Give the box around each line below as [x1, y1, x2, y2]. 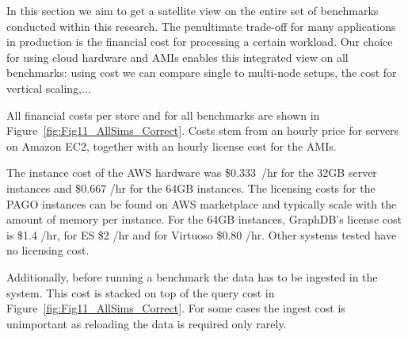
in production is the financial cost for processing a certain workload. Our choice [6, 33, 393, 50]
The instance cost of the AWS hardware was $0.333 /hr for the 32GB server [6, 164, 377, 181]
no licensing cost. [6, 242, 90, 258]
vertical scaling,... [6, 79, 91, 96]
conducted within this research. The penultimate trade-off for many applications [6, 17, 396, 34]
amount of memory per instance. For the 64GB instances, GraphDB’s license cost [6, 211, 402, 228]
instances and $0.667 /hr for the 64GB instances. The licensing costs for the [6, 179, 376, 196]
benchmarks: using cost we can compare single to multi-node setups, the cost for [6, 64, 397, 81]
